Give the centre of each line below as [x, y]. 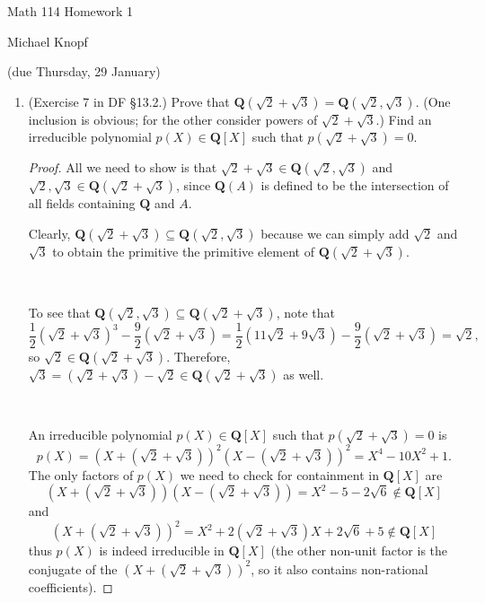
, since [193, 185]
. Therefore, [198, 356]
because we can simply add [335, 233]
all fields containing [82, 203]
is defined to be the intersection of [355, 185]
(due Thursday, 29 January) [84, 71]
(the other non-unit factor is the [359, 551]
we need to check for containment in [279, 474]
